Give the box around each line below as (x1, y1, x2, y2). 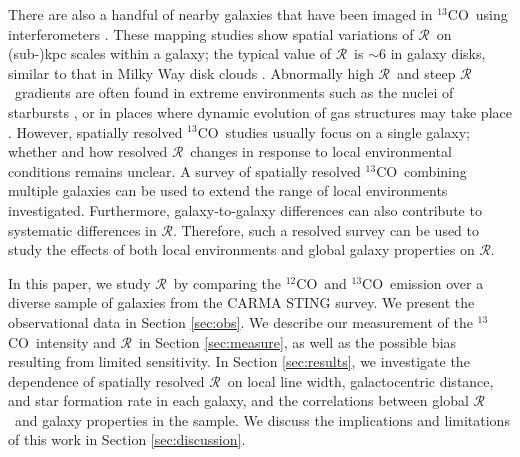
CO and (296, 272, 347, 293)
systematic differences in (8, 219, 157, 240)
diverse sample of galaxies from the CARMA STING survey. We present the (8, 292, 475, 313)
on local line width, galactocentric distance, (227, 370, 494, 391)
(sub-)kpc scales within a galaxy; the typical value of (8, 43, 332, 64)
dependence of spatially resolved (8, 370, 205, 391)
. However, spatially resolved (8, 121, 183, 142)
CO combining (376, 160, 467, 181)
